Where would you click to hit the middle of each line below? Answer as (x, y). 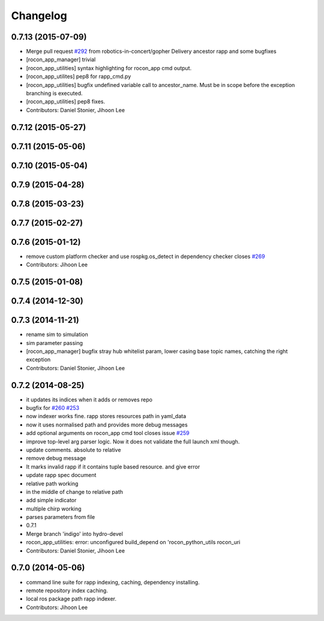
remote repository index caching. (67, 590)
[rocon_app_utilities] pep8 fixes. (65, 101)
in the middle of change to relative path (74, 491)
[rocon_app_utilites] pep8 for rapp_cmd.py (79, 76)
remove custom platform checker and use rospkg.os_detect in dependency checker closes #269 (145, 256)
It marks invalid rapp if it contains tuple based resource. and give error (113, 466)
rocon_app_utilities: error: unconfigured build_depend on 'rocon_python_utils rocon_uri (133, 542)
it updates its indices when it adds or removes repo (89, 400)
